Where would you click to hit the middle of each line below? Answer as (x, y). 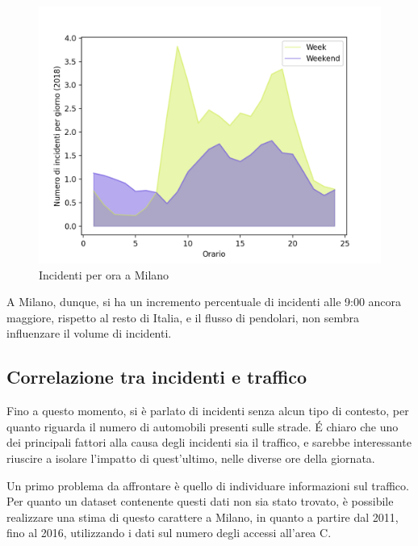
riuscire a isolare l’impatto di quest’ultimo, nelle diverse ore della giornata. (191, 458)
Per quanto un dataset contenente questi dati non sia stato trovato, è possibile (200, 501)
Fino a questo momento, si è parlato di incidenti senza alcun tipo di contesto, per (208, 411)
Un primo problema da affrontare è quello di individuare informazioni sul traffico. (208, 485)
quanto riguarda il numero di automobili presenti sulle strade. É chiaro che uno (203, 426)
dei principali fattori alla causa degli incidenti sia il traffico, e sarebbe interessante (209, 442)
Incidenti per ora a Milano (104, 274)
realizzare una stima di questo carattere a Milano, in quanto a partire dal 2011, (203, 517)
